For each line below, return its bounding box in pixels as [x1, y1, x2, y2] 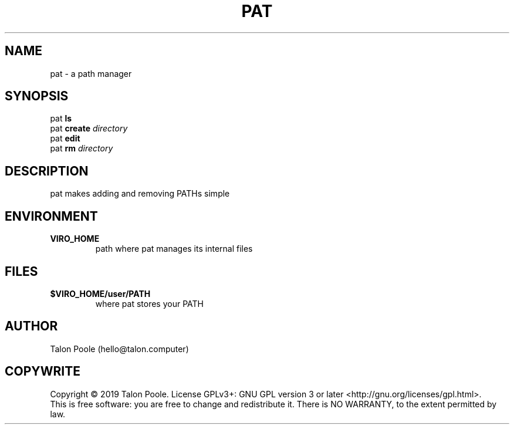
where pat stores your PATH [95, 298, 204, 309]
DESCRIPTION [5, 163, 89, 178]
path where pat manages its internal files [95, 244, 253, 254]
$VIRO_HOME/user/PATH [50, 288, 151, 299]
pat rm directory [50, 143, 113, 154]
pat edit [50, 133, 80, 144]
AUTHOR [5, 319, 58, 334]
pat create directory [50, 123, 128, 134]
